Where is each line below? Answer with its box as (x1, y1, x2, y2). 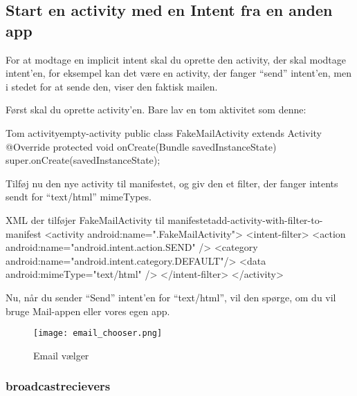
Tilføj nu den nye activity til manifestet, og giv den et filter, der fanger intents (6, 176, 338, 190)
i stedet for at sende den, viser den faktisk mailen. (6, 79, 218, 93)
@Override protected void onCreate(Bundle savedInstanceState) (6, 139, 277, 153)
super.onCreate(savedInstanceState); (6, 153, 161, 167)
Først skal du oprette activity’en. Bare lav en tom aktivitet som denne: (6, 102, 306, 117)
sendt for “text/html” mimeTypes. (6, 189, 152, 204)
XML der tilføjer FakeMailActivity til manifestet (6, 212, 212, 227)
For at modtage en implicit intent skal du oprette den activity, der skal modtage (6, 52, 347, 66)
